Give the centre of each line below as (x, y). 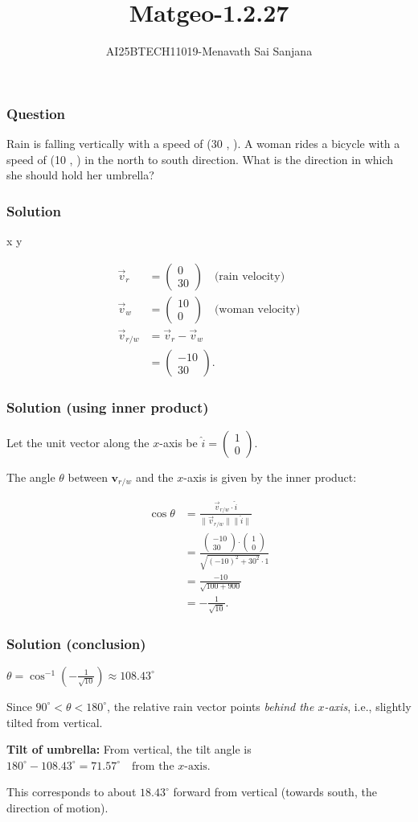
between (88, 477)
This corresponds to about (72, 792)
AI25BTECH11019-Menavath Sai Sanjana (209, 51)
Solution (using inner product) (108, 407)
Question (36, 113)
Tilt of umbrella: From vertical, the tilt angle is (129, 749)
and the (154, 477)
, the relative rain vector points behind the (211, 706)
